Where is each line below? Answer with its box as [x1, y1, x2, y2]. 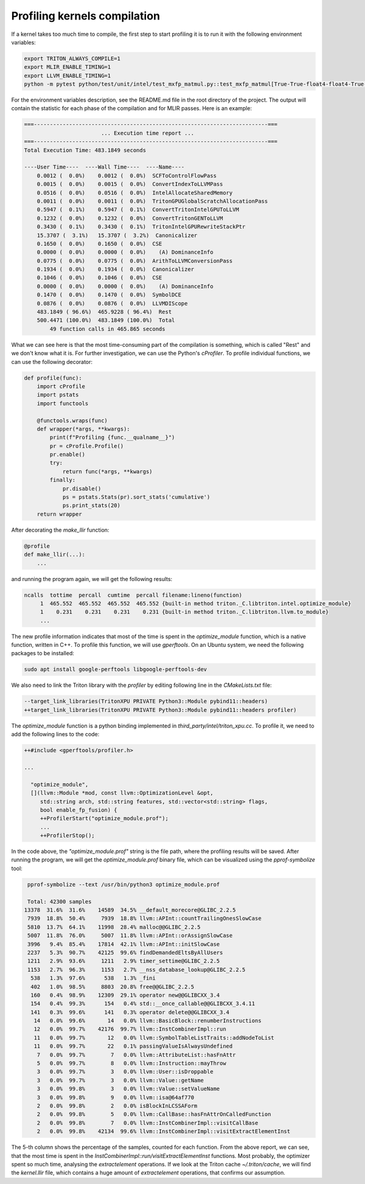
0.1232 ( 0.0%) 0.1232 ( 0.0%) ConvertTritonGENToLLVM [36, 215, 223, 221]
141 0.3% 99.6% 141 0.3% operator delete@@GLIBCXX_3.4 [30, 1009, 230, 1015]
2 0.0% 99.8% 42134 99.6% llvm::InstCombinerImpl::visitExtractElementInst [36, 1128, 291, 1135]
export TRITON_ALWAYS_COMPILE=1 [24, 55, 121, 62]
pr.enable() [49, 451, 85, 458]
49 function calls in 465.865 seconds [49, 326, 165, 332]
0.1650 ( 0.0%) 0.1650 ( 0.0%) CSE [36, 240, 162, 247]
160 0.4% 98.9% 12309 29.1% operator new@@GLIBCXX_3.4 [30, 992, 220, 998]
